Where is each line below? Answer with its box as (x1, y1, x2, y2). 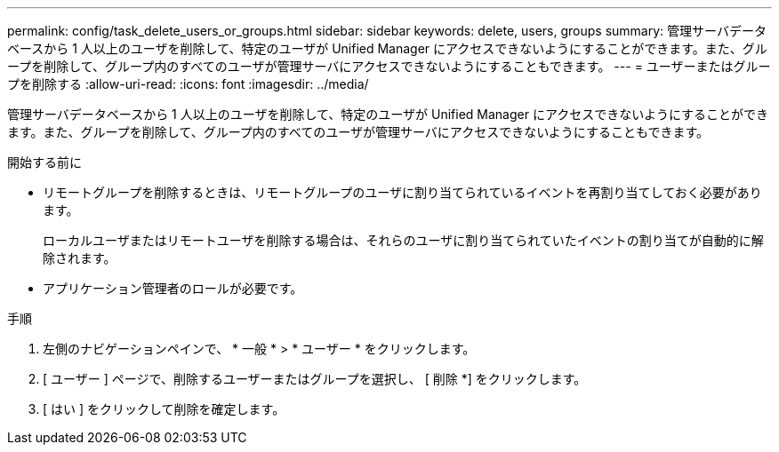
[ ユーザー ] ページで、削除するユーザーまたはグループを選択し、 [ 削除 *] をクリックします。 (43, 371, 587, 386)
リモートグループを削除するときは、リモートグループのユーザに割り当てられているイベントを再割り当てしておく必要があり (43, 185, 762, 200)
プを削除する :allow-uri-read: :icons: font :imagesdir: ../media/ (7, 76, 369, 91)
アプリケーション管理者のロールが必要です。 (43, 281, 303, 296)
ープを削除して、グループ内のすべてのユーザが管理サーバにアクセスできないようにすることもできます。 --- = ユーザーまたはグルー (7, 59, 771, 74)
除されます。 (43, 250, 116, 266)
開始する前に (7, 155, 82, 170)
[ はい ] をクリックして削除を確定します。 (43, 401, 285, 416)
